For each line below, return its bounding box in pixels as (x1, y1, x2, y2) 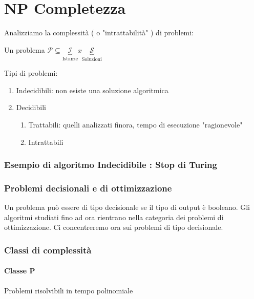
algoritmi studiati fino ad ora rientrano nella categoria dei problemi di (4, 211, 224, 222)
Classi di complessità (4, 243, 92, 256)
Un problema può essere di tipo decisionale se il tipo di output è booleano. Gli (4, 202, 250, 212)
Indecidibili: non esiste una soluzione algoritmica (16, 84, 168, 95)
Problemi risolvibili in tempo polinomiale (4, 285, 133, 295)
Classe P (4, 265, 35, 276)
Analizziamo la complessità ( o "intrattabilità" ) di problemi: (4, 27, 194, 38)
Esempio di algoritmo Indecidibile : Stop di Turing (4, 158, 217, 171)
